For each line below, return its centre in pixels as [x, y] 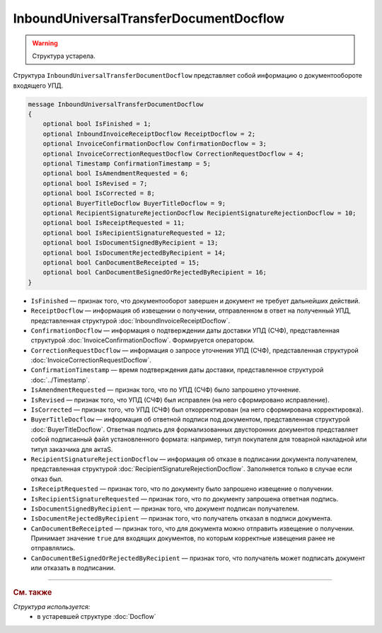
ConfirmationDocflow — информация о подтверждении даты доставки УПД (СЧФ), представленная [185, 330]
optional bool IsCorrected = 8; [99, 193]
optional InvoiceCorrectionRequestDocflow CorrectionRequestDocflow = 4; [173, 153]
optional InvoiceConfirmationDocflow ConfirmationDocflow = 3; [155, 144]
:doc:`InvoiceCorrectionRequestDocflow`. [91, 360]
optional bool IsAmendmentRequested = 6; [116, 174]
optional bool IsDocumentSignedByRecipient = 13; [131, 243]
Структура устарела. [64, 56]
